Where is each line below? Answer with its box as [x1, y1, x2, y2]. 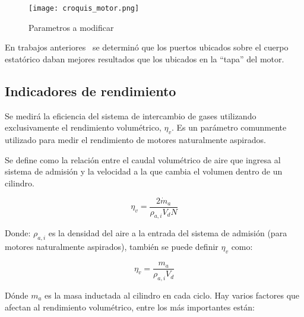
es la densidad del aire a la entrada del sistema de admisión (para [48, 227, 287, 239]
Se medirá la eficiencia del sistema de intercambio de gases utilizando [5, 109, 256, 122]
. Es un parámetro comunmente [171, 121, 287, 134]
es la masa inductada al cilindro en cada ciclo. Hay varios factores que [45, 289, 300, 301]
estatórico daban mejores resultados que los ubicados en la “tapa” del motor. [5, 52, 284, 65]
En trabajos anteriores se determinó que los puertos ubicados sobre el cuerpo [5, 41, 289, 53]
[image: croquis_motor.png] [28, 4, 140, 12]
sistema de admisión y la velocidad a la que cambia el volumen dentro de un [5, 165, 283, 177]
